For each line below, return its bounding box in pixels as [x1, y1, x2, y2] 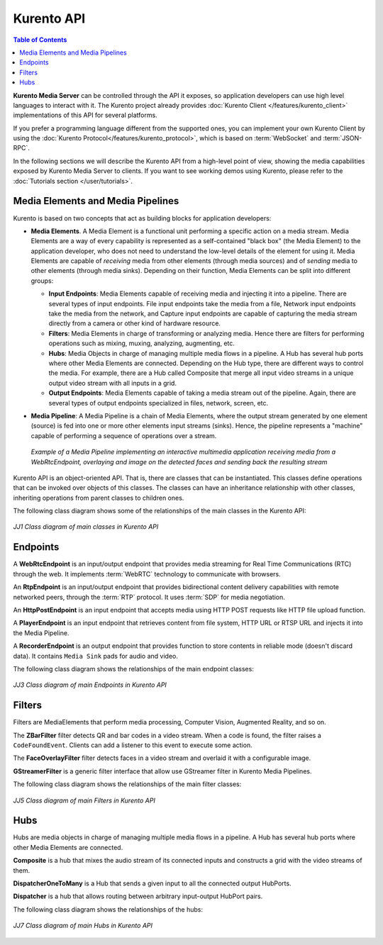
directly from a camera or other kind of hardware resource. [48, 319, 221, 328]
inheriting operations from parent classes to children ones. [13, 493, 184, 502]
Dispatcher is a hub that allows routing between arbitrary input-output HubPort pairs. [13, 892, 263, 900]
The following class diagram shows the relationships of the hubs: [13, 905, 204, 914]
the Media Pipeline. [13, 628, 70, 637]
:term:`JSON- [323, 134, 362, 142]
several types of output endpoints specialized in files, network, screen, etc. [48, 398, 269, 407]
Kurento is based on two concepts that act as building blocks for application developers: [13, 213, 272, 223]
